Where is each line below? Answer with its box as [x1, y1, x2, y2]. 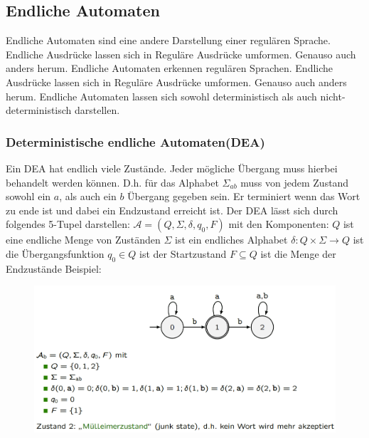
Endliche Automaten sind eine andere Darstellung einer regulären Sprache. [6, 33, 331, 48]
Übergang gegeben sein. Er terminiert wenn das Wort [127, 189, 360, 204]
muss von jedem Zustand [240, 174, 349, 189]
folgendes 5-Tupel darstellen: [6, 217, 130, 231]
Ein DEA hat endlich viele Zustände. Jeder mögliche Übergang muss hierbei [6, 160, 338, 175]
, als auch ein [59, 189, 117, 204]
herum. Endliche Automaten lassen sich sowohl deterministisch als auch [6, 88, 317, 103]
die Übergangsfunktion [6, 246, 105, 261]
